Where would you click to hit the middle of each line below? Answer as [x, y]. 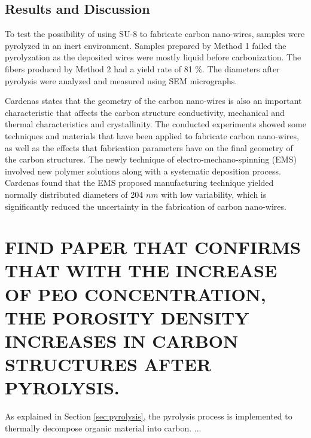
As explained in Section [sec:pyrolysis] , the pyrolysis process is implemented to [149, 416]
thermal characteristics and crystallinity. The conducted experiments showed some [155, 124]
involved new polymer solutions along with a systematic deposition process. [143, 171]
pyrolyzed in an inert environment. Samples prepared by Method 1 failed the [146, 45]
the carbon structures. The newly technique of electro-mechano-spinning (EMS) [151, 159]
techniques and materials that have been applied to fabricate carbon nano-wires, [152, 135]
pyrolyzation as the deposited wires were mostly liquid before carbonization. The [153, 57]
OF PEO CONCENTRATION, [135, 294]
